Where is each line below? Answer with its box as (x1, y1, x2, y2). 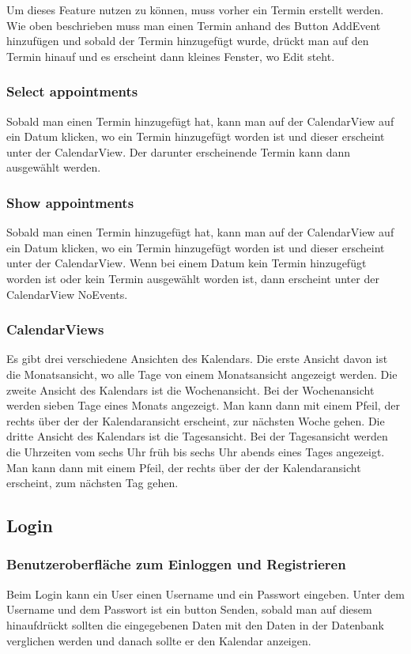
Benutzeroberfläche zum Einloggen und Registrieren (6, 554, 346, 574)
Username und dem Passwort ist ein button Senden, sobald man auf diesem (6, 601, 372, 618)
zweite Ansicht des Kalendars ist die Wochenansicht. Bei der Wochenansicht (6, 381, 375, 398)
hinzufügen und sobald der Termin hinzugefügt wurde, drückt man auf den (6, 32, 369, 49)
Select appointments (6, 81, 138, 101)
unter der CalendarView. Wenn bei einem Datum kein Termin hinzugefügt (6, 255, 367, 271)
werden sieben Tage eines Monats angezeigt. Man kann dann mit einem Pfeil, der (6, 397, 400, 414)
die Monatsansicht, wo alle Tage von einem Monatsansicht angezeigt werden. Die (6, 365, 398, 382)
